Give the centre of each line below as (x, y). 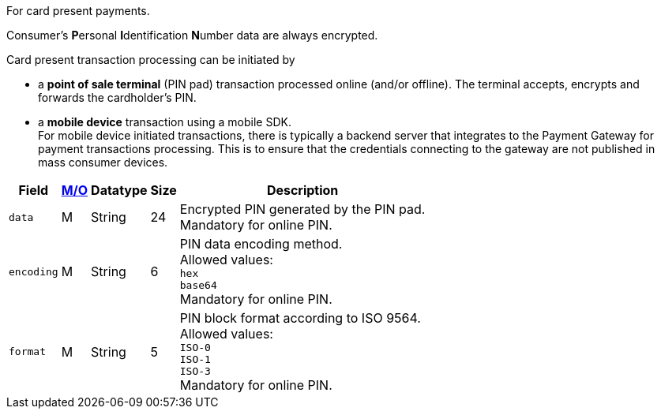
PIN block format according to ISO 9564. (300, 318)
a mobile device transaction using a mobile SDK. (165, 122)
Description (302, 190)
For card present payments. (78, 11)
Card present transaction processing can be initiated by (151, 60)
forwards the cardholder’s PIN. (117, 97)
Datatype (119, 190)
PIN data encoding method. (261, 244)
